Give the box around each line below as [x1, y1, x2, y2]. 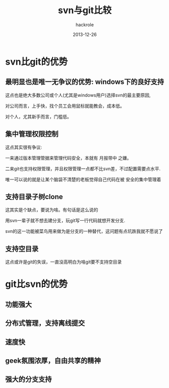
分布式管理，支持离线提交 [5, 319, 85, 327]
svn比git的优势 [5, 56, 68, 67]
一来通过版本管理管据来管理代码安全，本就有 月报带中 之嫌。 [5, 155, 132, 161]
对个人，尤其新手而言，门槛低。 [5, 113, 72, 119]
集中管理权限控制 [5, 130, 59, 138]
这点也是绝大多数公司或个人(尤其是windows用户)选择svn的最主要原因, [5, 92, 151, 98]
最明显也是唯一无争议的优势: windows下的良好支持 [5, 78, 164, 86]
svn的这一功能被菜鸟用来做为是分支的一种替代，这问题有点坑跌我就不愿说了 [5, 228, 163, 234]
